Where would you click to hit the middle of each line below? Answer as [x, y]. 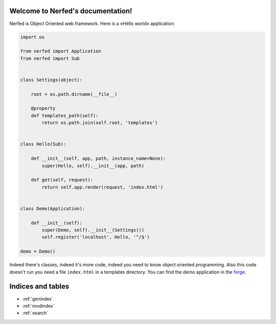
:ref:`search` [35, 313]
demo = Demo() [38, 251]
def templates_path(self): [65, 115]
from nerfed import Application [61, 51]
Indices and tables [39, 286]
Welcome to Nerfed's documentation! [71, 11]
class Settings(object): [51, 80]
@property [43, 108]
